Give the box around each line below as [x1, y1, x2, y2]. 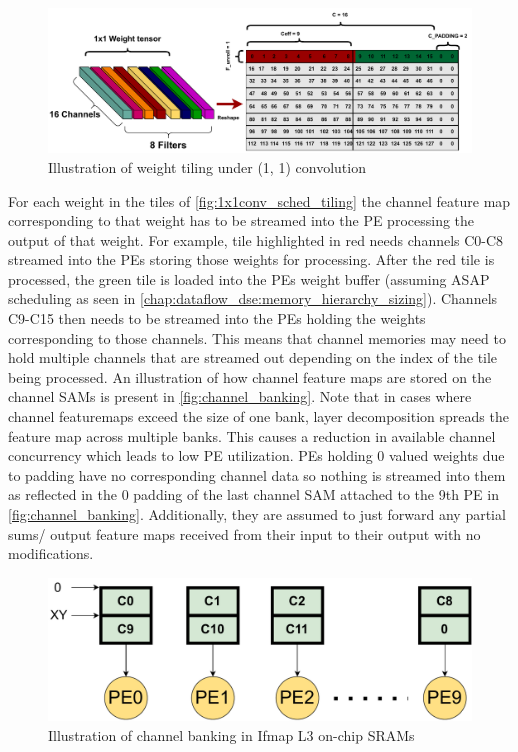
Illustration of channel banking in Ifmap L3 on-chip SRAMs [48, 724, 415, 745]
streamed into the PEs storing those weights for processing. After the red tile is [8, 249, 495, 270]
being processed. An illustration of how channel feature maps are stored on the [8, 366, 492, 387]
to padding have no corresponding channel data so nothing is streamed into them [8, 464, 506, 485]
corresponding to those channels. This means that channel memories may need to [8, 327, 506, 348]
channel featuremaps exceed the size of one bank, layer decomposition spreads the [8, 406, 509, 427]
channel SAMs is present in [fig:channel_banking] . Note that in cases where [8, 386, 472, 407]
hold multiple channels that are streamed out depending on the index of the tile [8, 347, 498, 368]
